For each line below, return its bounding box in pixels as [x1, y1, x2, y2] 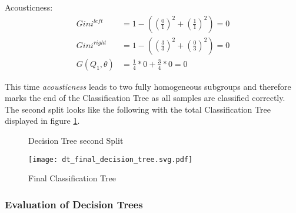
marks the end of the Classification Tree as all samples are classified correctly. [5, 92, 285, 104]
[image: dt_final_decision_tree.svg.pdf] [28, 155, 193, 164]
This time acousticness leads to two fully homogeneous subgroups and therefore [5, 80, 291, 92]
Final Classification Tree [28, 172, 116, 184]
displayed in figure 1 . [5, 114, 80, 127]
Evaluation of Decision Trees [5, 197, 143, 211]
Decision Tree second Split [28, 134, 124, 147]
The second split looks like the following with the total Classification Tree [5, 103, 271, 115]
